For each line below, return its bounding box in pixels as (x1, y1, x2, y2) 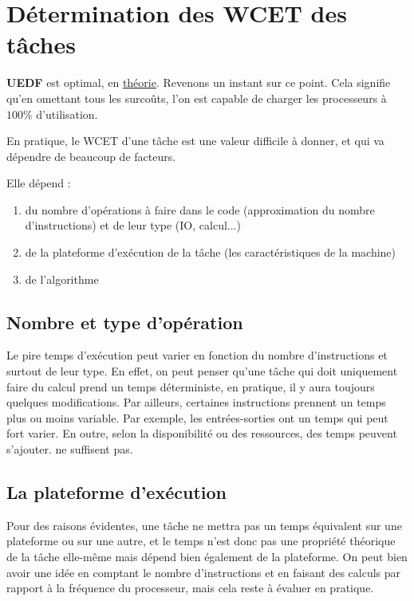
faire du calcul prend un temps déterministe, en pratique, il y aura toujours (6, 378, 375, 395)
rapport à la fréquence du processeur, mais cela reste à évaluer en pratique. (6, 579, 374, 596)
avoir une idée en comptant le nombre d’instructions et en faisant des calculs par (6, 564, 401, 580)
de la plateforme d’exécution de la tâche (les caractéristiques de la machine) (25, 244, 396, 261)
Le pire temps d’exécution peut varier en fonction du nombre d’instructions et (6, 347, 388, 363)
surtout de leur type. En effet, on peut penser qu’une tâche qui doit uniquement (6, 363, 398, 379)
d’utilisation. (36, 105, 98, 122)
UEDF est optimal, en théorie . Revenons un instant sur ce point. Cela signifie (6, 74, 391, 91)
